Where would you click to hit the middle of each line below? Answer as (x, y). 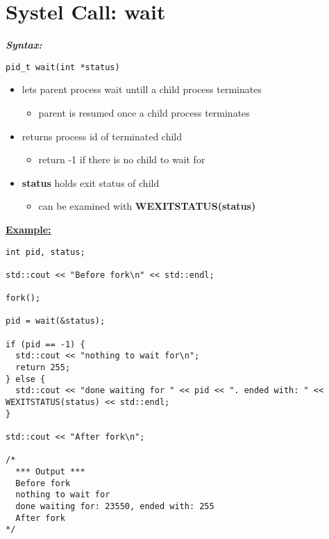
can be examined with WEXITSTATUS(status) (147, 206)
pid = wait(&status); (56, 321)
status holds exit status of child (91, 182)
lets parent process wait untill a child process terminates (142, 89)
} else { (26, 379)
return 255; (43, 368)
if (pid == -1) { (45, 344)
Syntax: (24, 45)
